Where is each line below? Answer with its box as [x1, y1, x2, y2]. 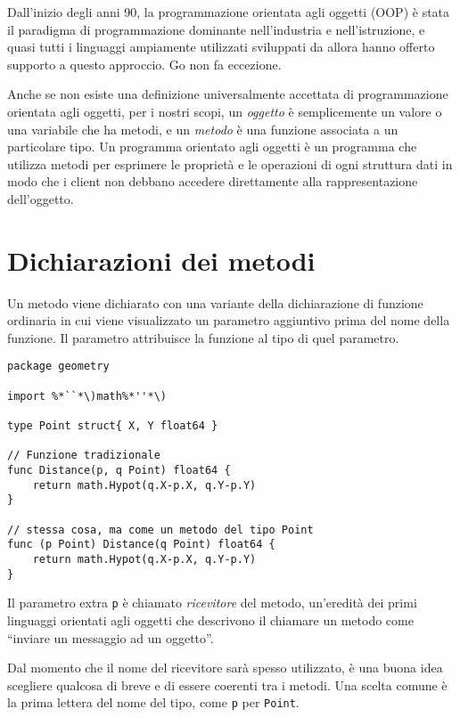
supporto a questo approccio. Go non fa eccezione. [7, 54, 282, 73]
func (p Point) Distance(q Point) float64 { [7, 538, 275, 551]
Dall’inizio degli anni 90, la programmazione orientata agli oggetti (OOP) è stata [7, 3, 450, 20]
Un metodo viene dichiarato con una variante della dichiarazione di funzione [7, 293, 423, 312]
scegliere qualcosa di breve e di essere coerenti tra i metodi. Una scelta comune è [7, 675, 448, 694]
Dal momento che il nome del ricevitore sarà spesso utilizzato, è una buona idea [7, 658, 443, 677]
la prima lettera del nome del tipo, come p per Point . [7, 693, 300, 712]
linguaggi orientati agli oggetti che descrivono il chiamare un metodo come [7, 610, 414, 629]
